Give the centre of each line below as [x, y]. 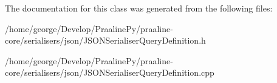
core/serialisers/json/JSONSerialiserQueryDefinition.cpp [110, 72]
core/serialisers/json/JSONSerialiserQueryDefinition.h [105, 40]
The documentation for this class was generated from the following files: [139, 8]
